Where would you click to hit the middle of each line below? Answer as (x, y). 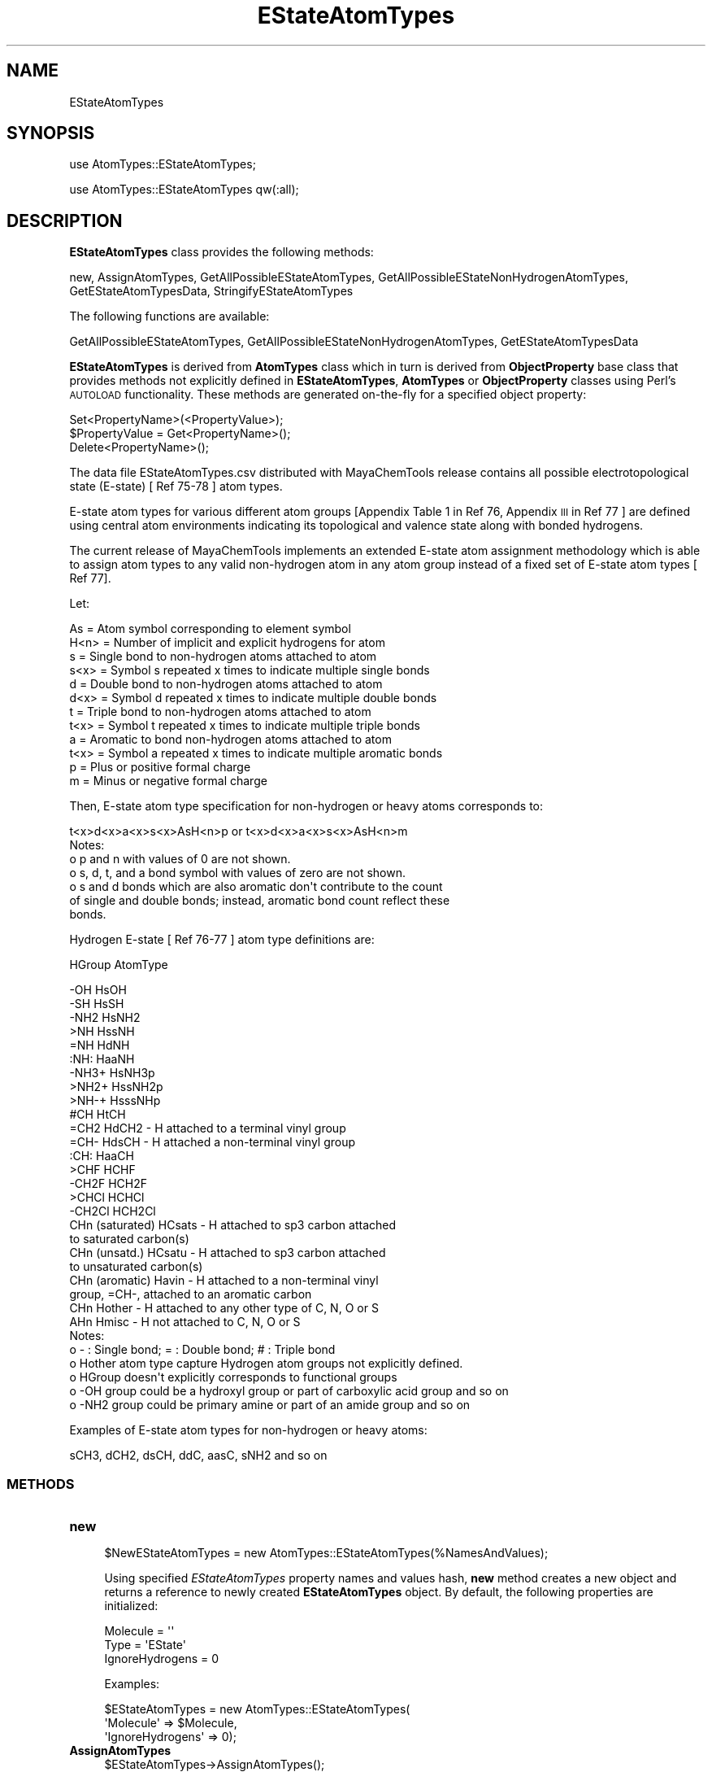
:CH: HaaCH (102, 1156)
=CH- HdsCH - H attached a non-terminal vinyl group (213, 1142)
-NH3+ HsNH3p (112, 1073)
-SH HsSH (97, 1004)
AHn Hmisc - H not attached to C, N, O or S (185, 1322)
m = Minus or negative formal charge (168, 781)
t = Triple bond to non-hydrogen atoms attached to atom (220, 712)
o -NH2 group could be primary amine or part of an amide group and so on (270, 1405)
